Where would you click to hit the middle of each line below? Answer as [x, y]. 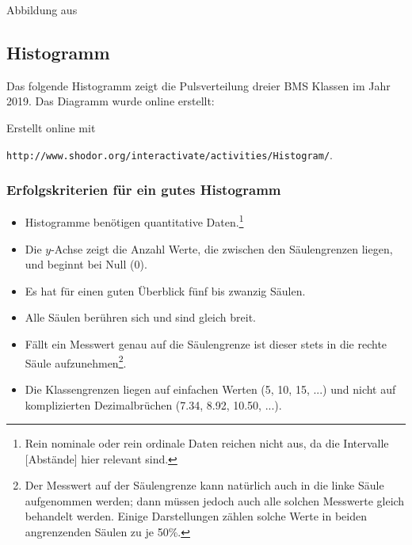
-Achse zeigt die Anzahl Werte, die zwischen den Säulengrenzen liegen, [222, 248]
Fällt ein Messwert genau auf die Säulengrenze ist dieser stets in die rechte [206, 344]
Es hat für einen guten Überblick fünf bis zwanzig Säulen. [165, 290]
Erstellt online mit [51, 127]
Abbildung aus [42, 10]
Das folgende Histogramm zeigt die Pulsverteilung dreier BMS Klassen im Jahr [198, 85]
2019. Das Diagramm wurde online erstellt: [111, 101]
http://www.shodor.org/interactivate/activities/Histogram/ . [170, 154]
